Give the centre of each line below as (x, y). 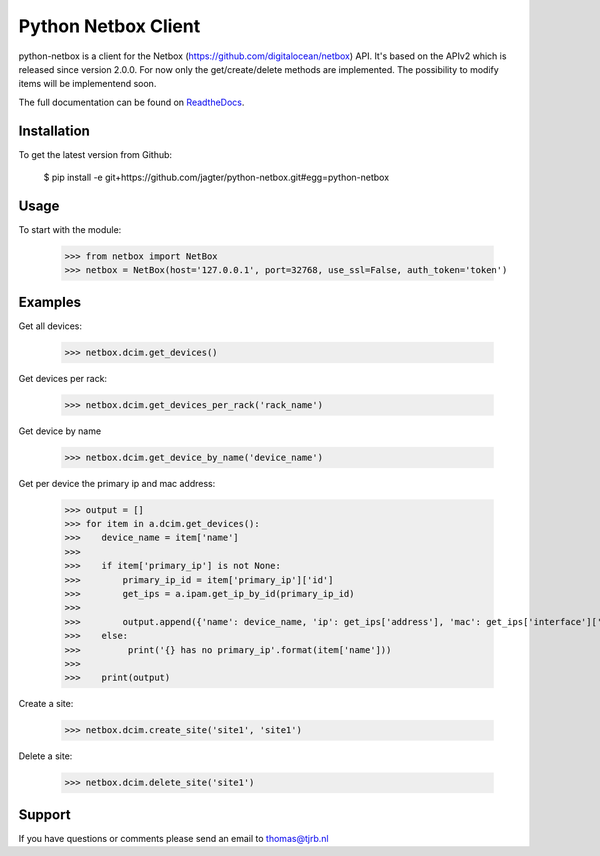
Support (44, 814)
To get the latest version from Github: (95, 154)
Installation (54, 130)
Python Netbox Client (109, 26)
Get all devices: (50, 326)
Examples (50, 301)
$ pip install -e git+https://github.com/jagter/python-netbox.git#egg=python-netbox (216, 177)
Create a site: (46, 704)
